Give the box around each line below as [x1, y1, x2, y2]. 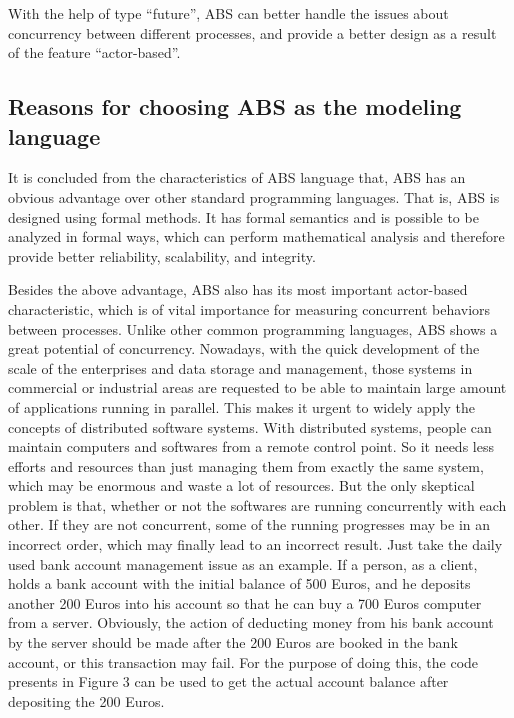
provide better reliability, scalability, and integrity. [8, 245, 316, 266]
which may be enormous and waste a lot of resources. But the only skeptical [8, 475, 475, 496]
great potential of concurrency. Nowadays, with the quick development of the [8, 338, 480, 359]
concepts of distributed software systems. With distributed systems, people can [8, 416, 492, 437]
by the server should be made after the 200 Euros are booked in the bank [8, 632, 458, 653]
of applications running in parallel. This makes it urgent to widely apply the [8, 396, 476, 417]
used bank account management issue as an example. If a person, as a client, [8, 553, 478, 574]
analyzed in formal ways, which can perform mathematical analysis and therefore [8, 226, 505, 247]
